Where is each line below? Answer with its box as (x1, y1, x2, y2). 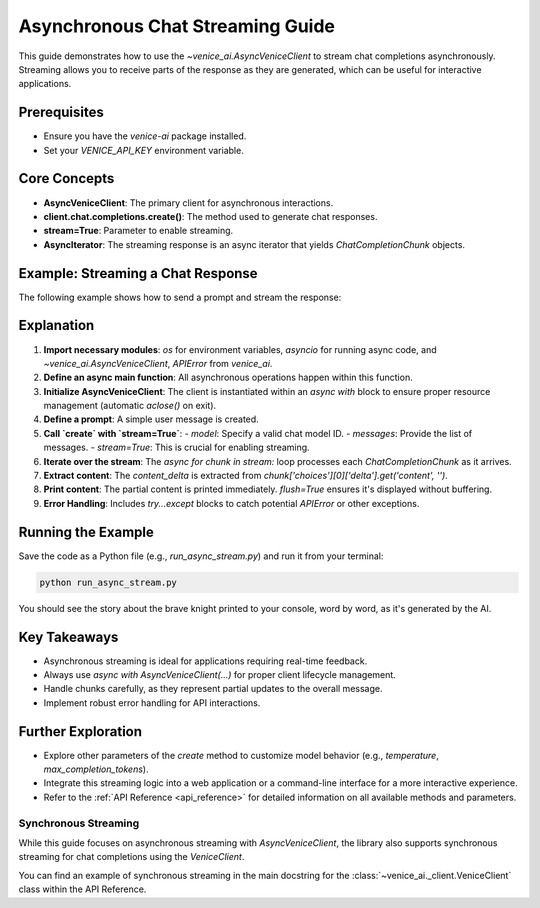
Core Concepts (18, 170, 115, 187)
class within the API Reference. (18, 883, 147, 895)
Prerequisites (18, 104, 104, 121)
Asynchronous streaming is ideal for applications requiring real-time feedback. (43, 655, 368, 667)
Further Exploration (18, 723, 143, 740)
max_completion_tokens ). (43, 763, 149, 775)
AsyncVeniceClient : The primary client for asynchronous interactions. (43, 196, 334, 209)
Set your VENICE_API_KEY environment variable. (43, 144, 244, 156)
